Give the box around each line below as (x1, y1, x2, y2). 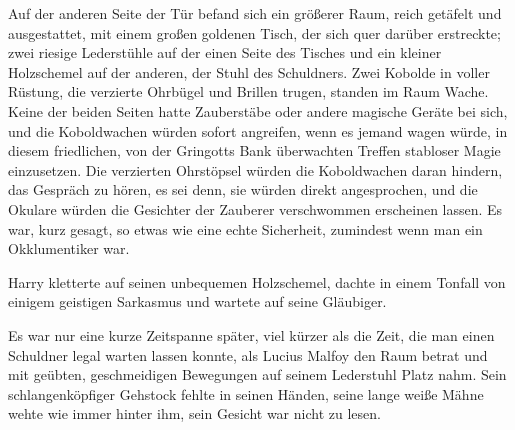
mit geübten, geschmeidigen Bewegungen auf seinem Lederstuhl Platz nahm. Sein (8, 364, 507, 385)
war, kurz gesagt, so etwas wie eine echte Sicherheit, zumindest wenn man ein (8, 218, 483, 239)
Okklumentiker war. (8, 238, 130, 259)
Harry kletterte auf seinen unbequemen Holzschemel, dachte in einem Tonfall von (8, 271, 506, 292)
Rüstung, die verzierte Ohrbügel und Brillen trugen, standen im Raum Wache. (8, 81, 489, 102)
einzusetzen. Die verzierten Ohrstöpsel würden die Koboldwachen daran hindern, (8, 159, 503, 180)
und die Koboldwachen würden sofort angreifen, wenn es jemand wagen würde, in (8, 120, 508, 141)
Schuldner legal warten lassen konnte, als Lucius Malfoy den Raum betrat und (8, 344, 488, 365)
